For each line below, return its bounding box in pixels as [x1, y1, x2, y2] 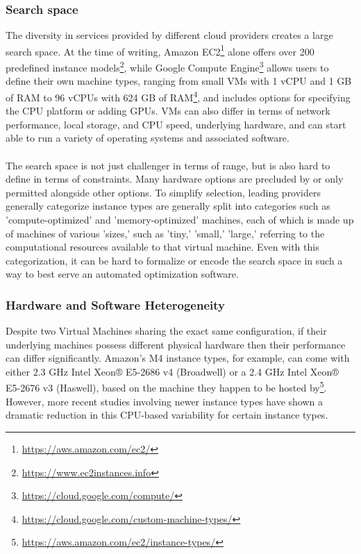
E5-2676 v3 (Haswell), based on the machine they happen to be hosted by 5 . [6, 378, 327, 395]
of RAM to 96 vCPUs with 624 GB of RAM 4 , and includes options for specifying [6, 87, 351, 104]
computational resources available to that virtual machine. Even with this [6, 240, 319, 254]
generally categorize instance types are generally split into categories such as [6, 199, 330, 213]
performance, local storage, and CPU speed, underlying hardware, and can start [6, 117, 346, 131]
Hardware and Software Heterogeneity [6, 296, 225, 313]
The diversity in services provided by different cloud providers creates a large [6, 28, 333, 42]
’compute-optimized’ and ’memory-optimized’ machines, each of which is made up [6, 212, 354, 226]
